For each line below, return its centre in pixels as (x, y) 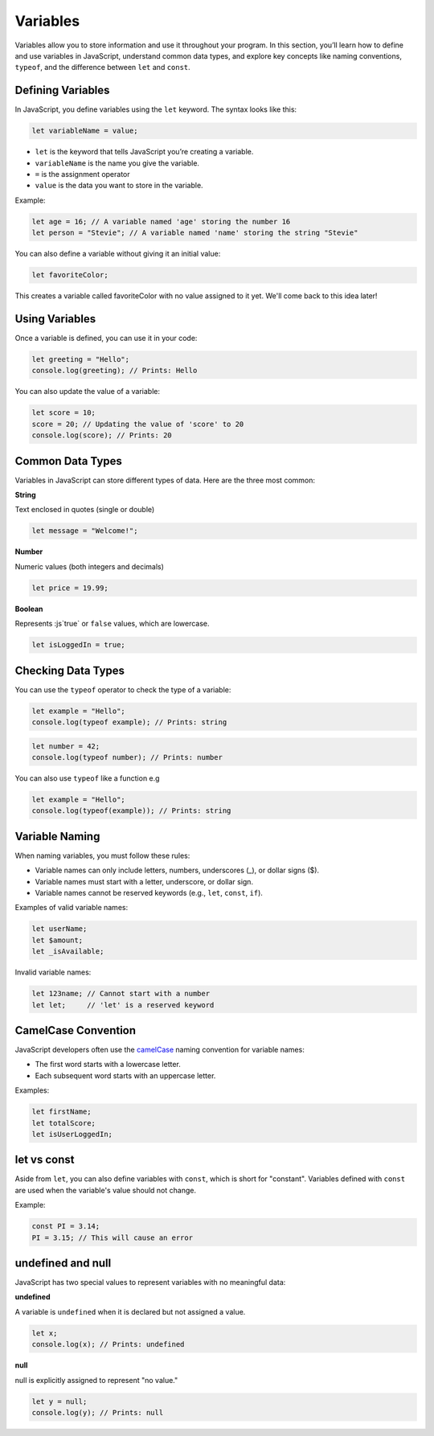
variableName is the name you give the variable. (117, 163)
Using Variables (55, 319)
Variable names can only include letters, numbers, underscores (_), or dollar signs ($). (177, 870)
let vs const (45, 1160)
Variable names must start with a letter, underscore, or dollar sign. (144, 881)
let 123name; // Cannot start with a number (121, 994)
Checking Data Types (70, 670)
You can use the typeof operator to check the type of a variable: (123, 689)
